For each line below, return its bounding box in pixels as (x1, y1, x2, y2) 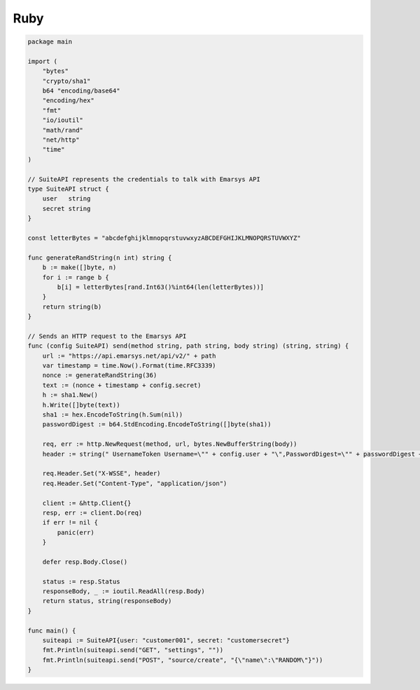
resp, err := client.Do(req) (42, 508, 143, 517)
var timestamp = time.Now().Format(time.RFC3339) (42, 362, 216, 370)
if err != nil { (42, 519, 98, 527)
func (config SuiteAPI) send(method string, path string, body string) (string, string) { (27, 342, 349, 350)
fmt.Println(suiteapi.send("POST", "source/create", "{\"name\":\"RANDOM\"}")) (42, 656, 323, 664)
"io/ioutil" (42, 116, 84, 124)
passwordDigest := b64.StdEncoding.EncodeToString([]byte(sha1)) (42, 421, 272, 428)
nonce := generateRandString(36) (42, 372, 157, 379)
